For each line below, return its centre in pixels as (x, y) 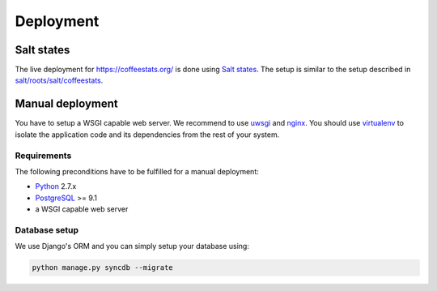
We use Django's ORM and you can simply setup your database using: (132, 246)
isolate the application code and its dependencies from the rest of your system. (147, 135)
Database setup (47, 229)
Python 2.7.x (56, 186)
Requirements (43, 156)
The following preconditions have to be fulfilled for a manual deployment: (137, 171)
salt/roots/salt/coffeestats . (59, 80)
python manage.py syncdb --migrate (102, 268)
